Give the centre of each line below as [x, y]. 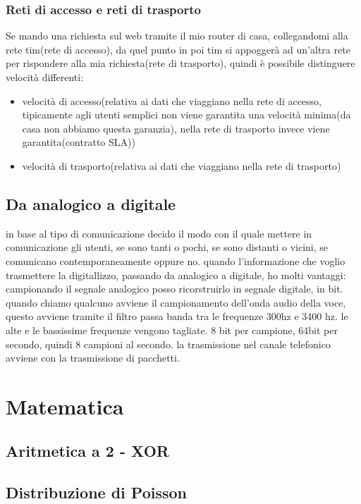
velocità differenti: [45, 77]
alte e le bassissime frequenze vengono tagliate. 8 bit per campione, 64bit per [172, 330]
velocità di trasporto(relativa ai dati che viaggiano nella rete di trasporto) [182, 165]
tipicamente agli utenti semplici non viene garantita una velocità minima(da [186, 115]
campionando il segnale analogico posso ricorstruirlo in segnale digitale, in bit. [175, 289]
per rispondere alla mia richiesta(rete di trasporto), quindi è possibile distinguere [180, 63]
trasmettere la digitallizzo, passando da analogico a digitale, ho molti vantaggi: [176, 275]
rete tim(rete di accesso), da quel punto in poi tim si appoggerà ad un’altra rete [178, 49]
